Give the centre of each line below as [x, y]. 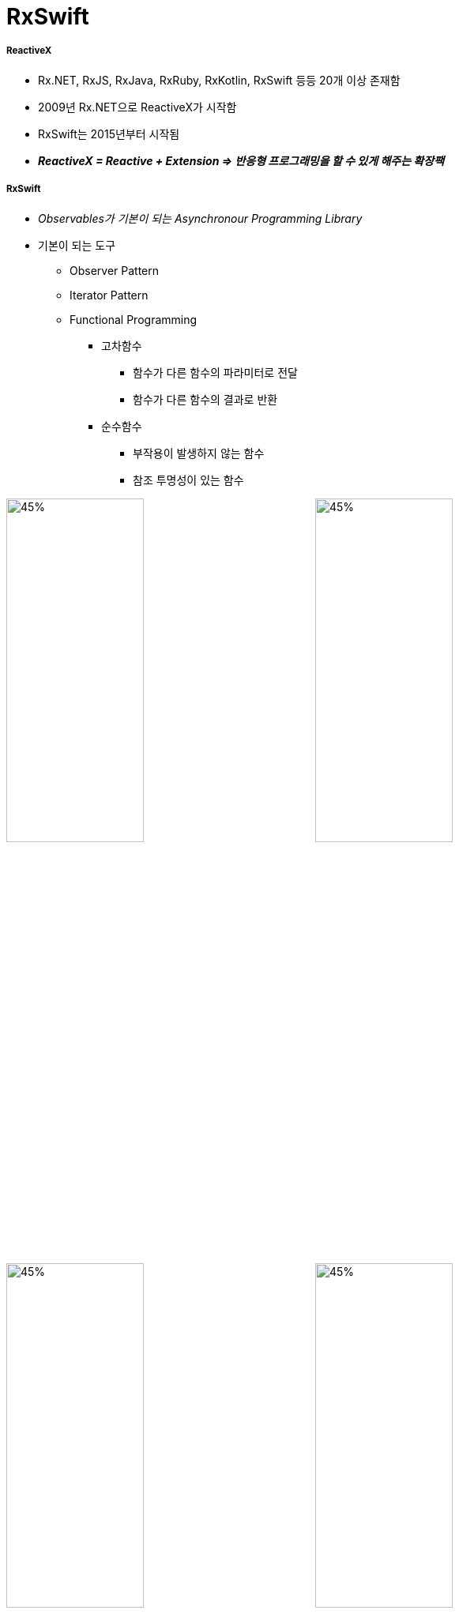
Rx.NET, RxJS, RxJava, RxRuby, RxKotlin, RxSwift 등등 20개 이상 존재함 [219, 80]
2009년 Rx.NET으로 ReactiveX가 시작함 [137, 107]
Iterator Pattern [109, 295]
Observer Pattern [115, 270]
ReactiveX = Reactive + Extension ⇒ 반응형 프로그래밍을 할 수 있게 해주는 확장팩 [241, 160]
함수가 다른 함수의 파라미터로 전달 [215, 372]
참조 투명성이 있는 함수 [188, 480]
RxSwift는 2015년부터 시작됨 [109, 134]
